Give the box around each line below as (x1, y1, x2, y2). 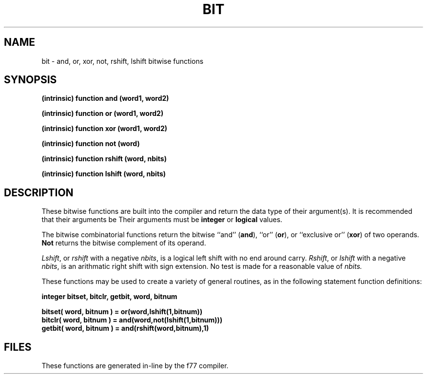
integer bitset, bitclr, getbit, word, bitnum (41, 292, 177, 301)
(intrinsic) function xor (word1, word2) (41, 124, 168, 133)
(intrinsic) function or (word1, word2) (41, 109, 164, 118)
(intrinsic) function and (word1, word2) (41, 94, 169, 103)
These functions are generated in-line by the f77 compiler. (41, 361, 229, 370)
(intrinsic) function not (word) (41, 139, 140, 148)
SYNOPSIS (4, 74, 57, 86)
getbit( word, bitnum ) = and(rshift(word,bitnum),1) (41, 324, 209, 333)
